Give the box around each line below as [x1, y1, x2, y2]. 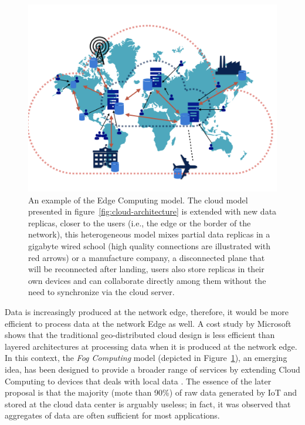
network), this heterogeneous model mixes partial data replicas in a [28, 228, 270, 240]
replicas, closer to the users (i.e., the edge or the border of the [28, 216, 251, 229]
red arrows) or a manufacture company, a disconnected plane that [28, 251, 265, 263]
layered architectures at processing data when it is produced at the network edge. [5, 340, 297, 352]
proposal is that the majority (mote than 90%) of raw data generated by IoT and [5, 386, 297, 399]
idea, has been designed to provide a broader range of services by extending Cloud [5, 363, 300, 375]
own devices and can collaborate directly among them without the [28, 274, 266, 286]
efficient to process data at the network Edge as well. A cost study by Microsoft [5, 317, 292, 329]
